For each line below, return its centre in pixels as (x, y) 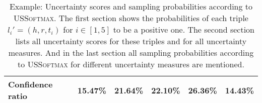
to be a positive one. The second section (184, 29)
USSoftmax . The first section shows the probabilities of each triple (131, 18)
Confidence (30, 84)
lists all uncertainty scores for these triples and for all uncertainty (131, 41)
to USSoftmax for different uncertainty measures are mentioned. (131, 64)
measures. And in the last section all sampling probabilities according (131, 53)
